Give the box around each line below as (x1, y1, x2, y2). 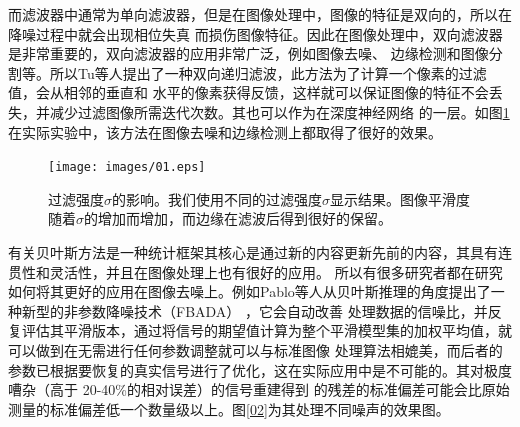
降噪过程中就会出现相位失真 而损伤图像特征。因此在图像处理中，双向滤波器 (8, 23, 503, 44)
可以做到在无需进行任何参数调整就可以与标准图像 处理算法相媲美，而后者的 (8, 339, 503, 360)
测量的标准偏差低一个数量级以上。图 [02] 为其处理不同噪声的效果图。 (8, 398, 450, 419)
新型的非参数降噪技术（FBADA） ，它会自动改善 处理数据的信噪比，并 (21, 300, 488, 321)
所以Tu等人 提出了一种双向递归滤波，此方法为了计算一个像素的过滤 (49, 62, 487, 83)
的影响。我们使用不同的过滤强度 (112, 188, 322, 209)
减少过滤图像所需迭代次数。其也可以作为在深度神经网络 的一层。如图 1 (49, 101, 510, 122)
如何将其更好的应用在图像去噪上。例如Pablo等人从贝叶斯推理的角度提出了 (8, 281, 491, 302)
